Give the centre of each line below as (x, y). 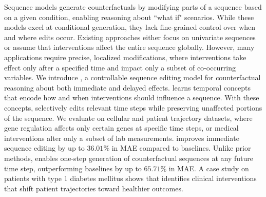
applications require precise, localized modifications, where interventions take (125, 57)
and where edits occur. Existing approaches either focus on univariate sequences (130, 37)
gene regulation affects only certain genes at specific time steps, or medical (121, 128)
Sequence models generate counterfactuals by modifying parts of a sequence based (133, 7)
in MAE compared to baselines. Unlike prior (181, 148)
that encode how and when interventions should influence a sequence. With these (132, 97)
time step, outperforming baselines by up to (73, 168)
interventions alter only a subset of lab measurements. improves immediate (122, 138)
